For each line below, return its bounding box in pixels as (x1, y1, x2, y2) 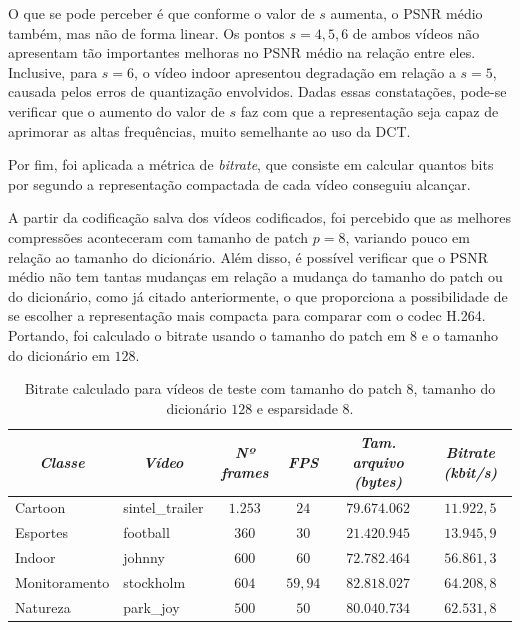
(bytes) (354, 471, 403, 492)
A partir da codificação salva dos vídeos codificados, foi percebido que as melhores (8, 207, 512, 228)
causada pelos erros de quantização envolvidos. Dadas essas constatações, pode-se (8, 81, 507, 102)
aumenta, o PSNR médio (330, 3, 483, 23)
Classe (39, 451, 85, 472)
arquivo (352, 451, 404, 472)
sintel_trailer (123, 497, 204, 518)
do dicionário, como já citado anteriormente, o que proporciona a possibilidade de (8, 285, 508, 306)
